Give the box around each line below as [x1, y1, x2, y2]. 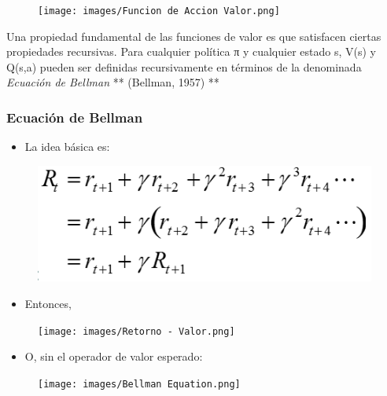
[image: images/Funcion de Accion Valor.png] [38, 5, 280, 16]
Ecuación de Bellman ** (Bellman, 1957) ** [6, 74, 219, 90]
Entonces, [24, 295, 72, 312]
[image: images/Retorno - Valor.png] [38, 325, 235, 337]
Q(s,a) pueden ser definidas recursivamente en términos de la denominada [6, 58, 362, 75]
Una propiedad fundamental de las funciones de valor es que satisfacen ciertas [6, 27, 381, 44]
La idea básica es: [24, 138, 110, 155]
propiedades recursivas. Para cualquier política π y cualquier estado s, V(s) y [6, 43, 376, 60]
